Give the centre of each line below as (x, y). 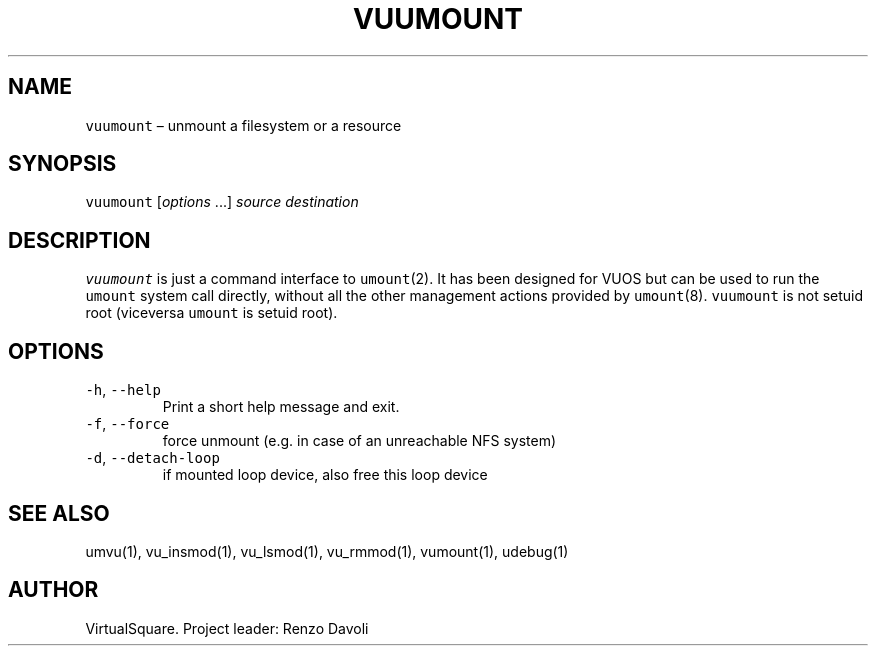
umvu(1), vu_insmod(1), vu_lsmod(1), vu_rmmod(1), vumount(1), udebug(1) (327, 551)
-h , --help (123, 390)
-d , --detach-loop (152, 458)
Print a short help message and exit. (281, 407)
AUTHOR (53, 590)
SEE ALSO (59, 513)
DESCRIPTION (79, 240)
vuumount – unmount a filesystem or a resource (243, 125)
